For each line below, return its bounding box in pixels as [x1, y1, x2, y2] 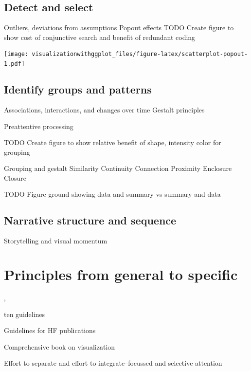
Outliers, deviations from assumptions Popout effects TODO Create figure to [4, 22, 234, 33]
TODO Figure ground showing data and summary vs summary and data [4, 189, 221, 199]
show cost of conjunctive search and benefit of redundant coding [4, 32, 196, 42]
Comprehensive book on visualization [4, 341, 115, 352]
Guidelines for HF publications [4, 325, 96, 335]
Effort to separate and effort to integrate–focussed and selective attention [4, 358, 222, 368]
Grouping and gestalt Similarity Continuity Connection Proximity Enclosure [4, 163, 232, 173]
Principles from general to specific [4, 264, 238, 284]
